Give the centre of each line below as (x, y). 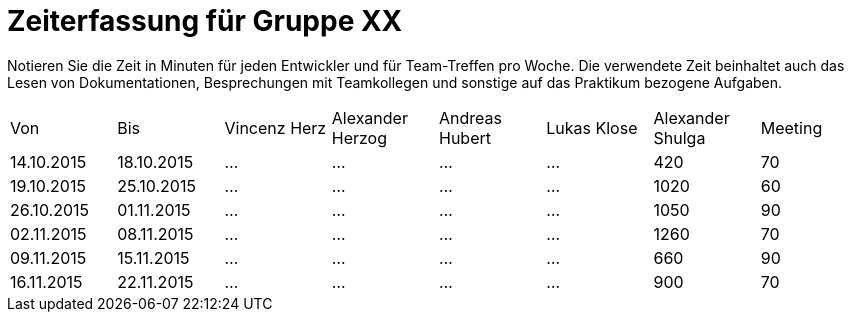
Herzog (359, 137)
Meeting (791, 127)
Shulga (679, 137)
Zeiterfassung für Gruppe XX (205, 21)
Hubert (465, 137)
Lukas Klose (592, 127)
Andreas (470, 117)
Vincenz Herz (275, 127)
